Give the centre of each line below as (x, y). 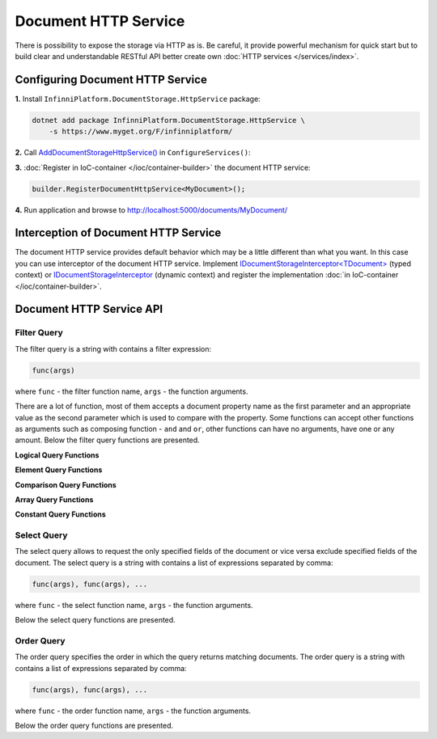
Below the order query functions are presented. (94, 726)
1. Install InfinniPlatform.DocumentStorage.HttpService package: (138, 99)
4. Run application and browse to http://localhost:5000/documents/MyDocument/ (151, 209)
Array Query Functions (54, 499)
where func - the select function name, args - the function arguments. (134, 605)
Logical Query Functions (57, 455)
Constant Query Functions (61, 514)
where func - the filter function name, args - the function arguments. (132, 391)
